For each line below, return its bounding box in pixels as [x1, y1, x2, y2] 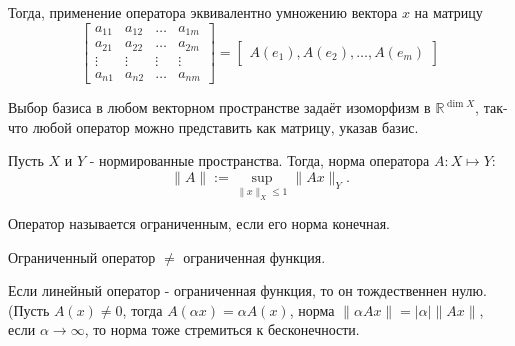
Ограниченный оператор [8, 246, 156, 267]
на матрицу [414, 2, 483, 22]
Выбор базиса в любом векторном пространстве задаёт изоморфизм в [8, 97, 431, 118]
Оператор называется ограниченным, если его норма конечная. [8, 213, 390, 234]
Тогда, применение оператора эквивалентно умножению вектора [8, 2, 398, 22]
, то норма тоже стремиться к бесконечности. [84, 319, 360, 340]
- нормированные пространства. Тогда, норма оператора [89, 150, 430, 171]
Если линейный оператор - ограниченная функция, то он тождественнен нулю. [8, 280, 487, 301]
